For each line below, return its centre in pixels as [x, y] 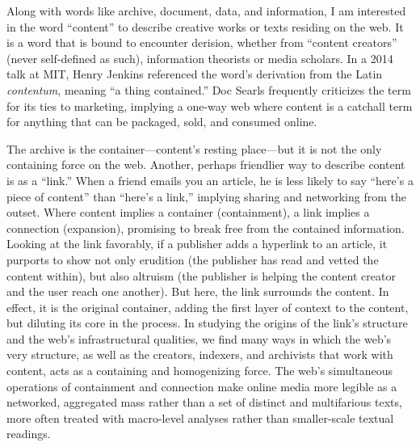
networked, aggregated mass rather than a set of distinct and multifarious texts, [204, 402]
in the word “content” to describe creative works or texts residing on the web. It [205, 26]
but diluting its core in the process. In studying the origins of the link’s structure [207, 323]
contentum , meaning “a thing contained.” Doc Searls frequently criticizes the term [209, 89]
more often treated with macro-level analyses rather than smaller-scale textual [200, 417]
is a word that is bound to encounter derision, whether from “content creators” [202, 42]
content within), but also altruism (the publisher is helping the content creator [201, 275]
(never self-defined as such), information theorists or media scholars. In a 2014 [200, 58]
